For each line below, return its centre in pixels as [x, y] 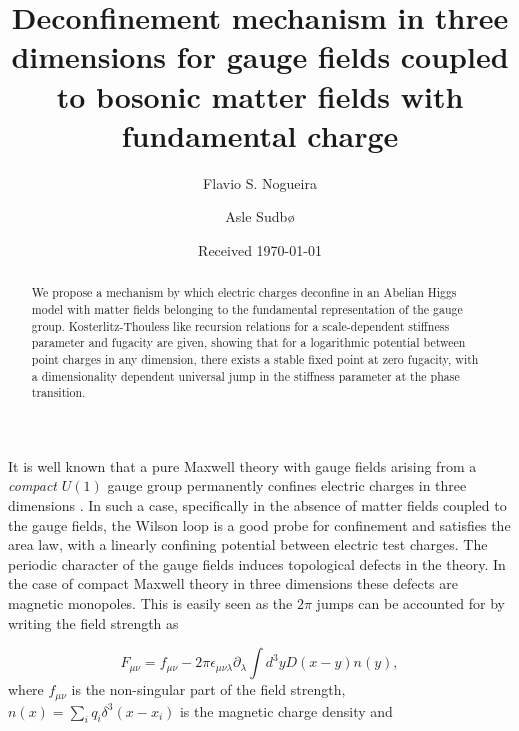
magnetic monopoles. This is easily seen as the [150, 603]
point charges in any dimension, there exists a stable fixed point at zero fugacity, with [255, 358]
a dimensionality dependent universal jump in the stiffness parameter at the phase [245, 375]
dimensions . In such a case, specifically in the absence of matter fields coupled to [257, 505]
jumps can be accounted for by [410, 603]
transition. [58, 392]
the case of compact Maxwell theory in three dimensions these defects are [233, 583]
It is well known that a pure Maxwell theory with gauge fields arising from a [242, 465]
